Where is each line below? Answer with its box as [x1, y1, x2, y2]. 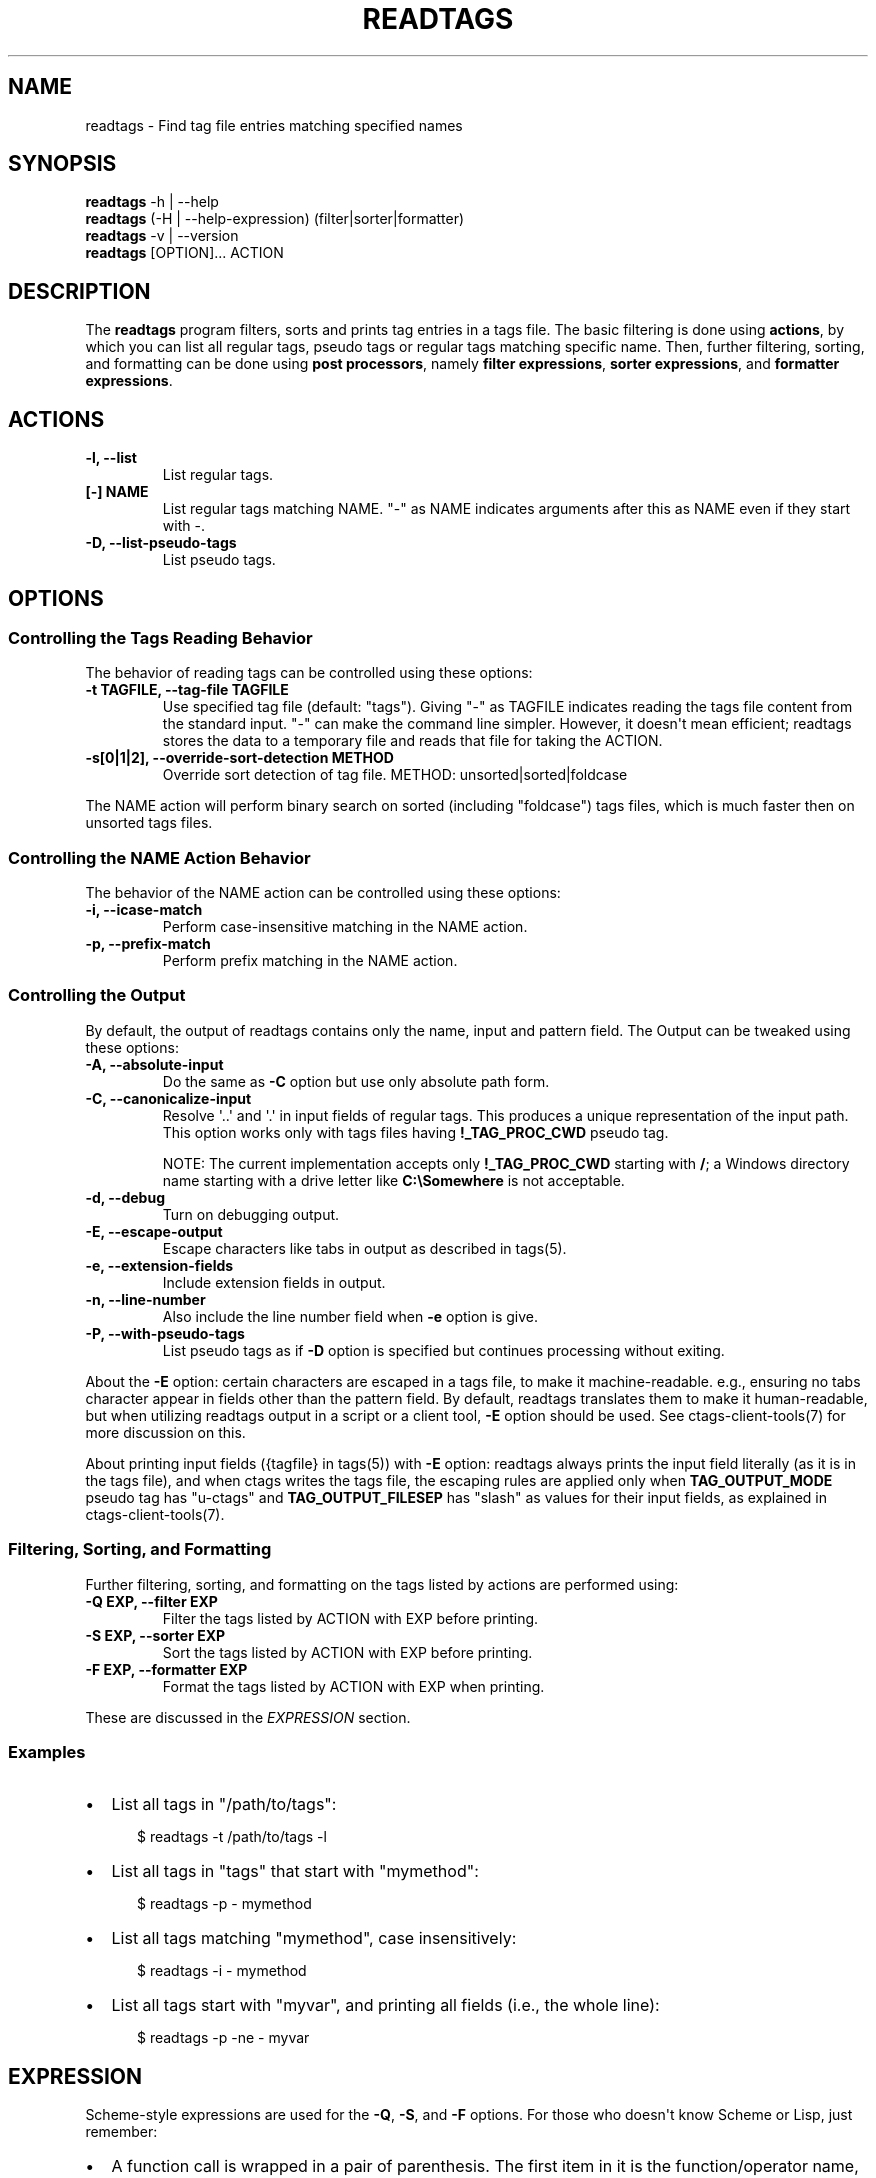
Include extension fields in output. [162, 1273, 386, 1291]
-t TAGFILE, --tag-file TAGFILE [85, 681, 289, 699]
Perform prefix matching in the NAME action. [162, 952, 458, 970]
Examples [8, 1741, 86, 1762]
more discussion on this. [85, 1423, 246, 1441]
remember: [85, 2123, 158, 2141]
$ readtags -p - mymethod [137, 1895, 312, 1913]
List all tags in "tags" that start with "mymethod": [111, 1861, 479, 1882]
